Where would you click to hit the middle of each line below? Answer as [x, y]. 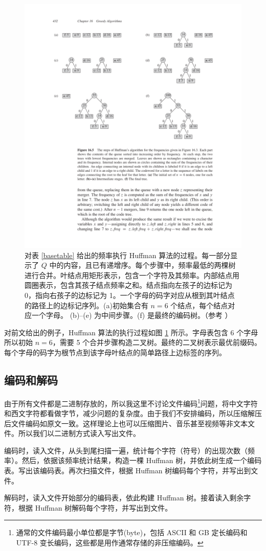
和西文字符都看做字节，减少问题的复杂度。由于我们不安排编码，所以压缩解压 [133, 413]
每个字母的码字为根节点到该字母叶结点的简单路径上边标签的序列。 [115, 352]
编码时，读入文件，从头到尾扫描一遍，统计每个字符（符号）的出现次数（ [126, 450]
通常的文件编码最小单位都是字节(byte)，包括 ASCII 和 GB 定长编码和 [132, 532]
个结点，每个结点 [199, 305]
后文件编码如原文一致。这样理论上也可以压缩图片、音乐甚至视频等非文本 [126, 423]
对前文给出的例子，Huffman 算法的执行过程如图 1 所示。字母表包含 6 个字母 [131, 332]
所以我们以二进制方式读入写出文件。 [79, 433]
